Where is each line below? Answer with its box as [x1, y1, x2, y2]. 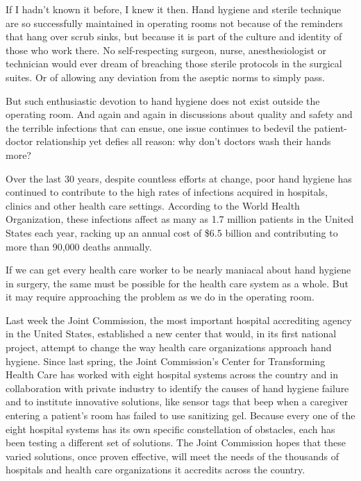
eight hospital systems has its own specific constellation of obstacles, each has [6, 421, 335, 436]
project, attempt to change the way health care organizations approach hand [6, 340, 332, 355]
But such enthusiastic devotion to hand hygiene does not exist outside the [6, 93, 320, 108]
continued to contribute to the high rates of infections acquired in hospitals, [6, 185, 328, 199]
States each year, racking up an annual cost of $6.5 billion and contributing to [6, 225, 338, 239]
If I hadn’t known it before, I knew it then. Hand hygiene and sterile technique [6, 2, 342, 16]
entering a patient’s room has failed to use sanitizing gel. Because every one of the [6, 408, 355, 423]
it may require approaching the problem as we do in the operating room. [6, 289, 314, 304]
